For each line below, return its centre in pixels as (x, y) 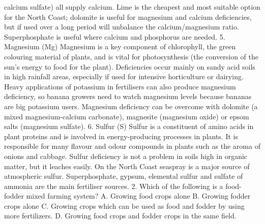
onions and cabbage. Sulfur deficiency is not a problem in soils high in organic (126, 156)
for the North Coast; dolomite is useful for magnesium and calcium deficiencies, (128, 17)
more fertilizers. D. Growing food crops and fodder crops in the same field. (120, 216)
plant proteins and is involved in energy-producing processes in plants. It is (121, 136)
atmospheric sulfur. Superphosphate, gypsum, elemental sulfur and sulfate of (124, 176)
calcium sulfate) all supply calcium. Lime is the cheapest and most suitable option (132, 7)
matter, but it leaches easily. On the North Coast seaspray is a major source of (127, 166)
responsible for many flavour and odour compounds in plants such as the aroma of (132, 146)
